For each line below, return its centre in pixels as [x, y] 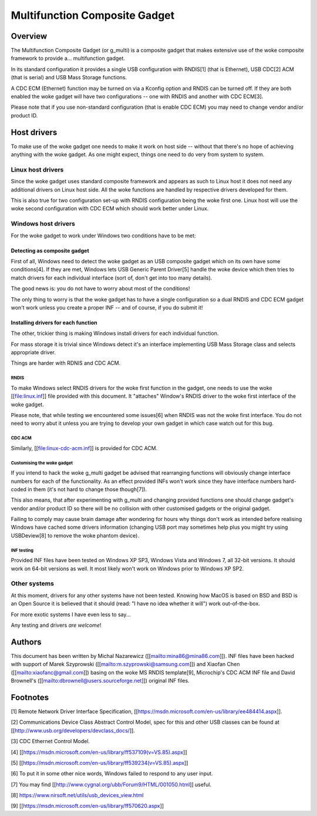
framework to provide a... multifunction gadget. [68, 58]
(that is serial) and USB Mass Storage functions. [69, 78]
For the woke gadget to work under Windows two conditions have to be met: [103, 236]
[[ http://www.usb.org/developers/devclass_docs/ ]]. [73, 730]
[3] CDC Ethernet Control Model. [50, 741]
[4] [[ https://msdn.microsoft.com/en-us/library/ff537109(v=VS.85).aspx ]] [99, 752]
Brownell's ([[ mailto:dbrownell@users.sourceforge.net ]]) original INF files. [100, 681]
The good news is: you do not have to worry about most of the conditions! [100, 288]
